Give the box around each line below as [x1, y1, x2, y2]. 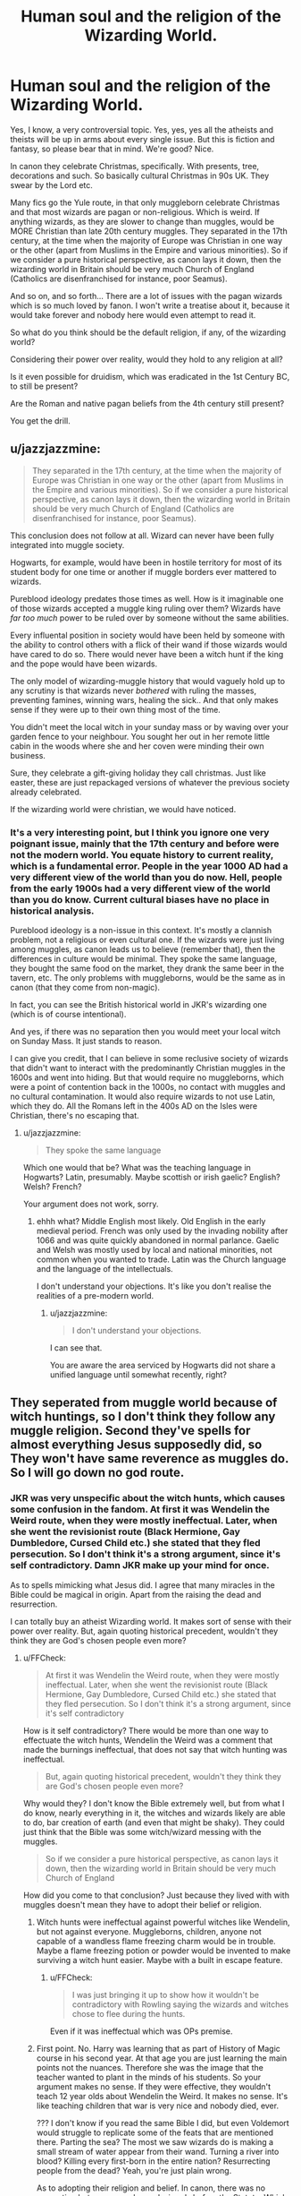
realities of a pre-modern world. [36, 1291, 155, 1301]
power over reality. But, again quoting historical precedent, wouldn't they [10, 1626, 279, 1636]
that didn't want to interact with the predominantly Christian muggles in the [10, 1063, 286, 1074]
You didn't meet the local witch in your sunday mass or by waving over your [10, 721, 289, 732]
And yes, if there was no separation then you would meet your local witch [10, 1026, 280, 1037]
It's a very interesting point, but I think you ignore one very [10, 826, 270, 838]
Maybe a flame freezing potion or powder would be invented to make [36, 1945, 291, 1956]
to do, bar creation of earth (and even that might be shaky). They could [22, 1816, 285, 1828]
